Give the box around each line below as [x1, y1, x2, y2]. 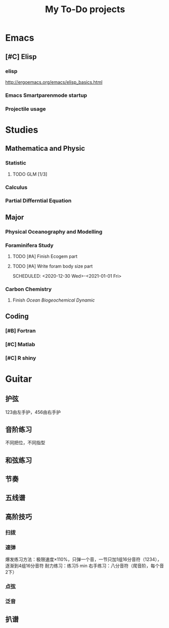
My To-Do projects [45, 4, 125, 15]
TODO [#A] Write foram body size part [12, 263, 93, 270]
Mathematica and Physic [5, 144, 85, 153]
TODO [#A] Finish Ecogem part [12, 253, 77, 259]
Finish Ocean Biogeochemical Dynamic [12, 297, 95, 303]
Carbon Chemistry [5, 285, 52, 292]
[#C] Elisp [5, 52, 37, 61]
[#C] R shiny [5, 354, 36, 361]
